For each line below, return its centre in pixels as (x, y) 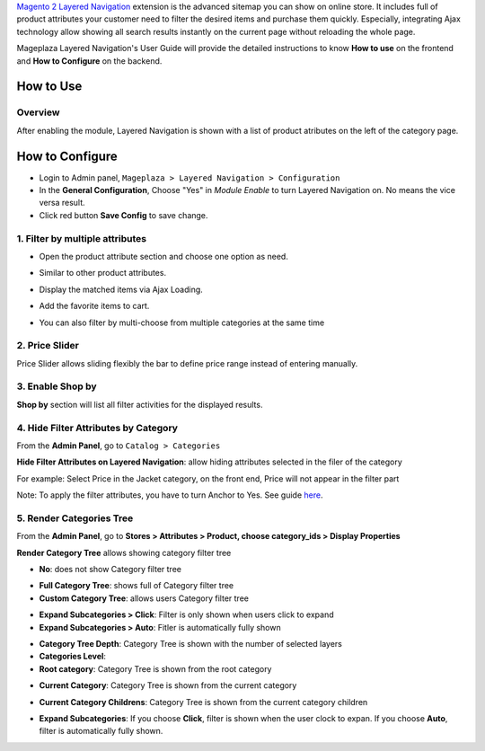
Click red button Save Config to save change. (123, 215)
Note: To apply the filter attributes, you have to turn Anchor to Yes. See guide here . (170, 495)
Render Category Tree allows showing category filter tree (124, 552)
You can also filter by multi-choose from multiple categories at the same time (182, 322)
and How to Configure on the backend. (89, 61)
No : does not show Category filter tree (110, 570)
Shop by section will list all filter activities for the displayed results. (140, 404)
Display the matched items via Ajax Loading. (121, 289)
